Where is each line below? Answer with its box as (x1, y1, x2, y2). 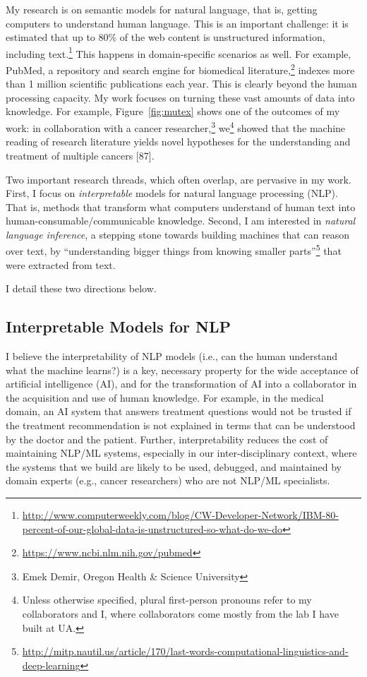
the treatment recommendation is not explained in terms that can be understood (6, 418, 356, 433)
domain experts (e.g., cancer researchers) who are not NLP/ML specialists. (6, 473, 330, 488)
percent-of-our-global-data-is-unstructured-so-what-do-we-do (22, 521, 283, 536)
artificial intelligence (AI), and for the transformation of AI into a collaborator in (6, 376, 357, 391)
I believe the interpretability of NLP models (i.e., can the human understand (6, 349, 338, 364)
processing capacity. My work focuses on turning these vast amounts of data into (6, 90, 355, 104)
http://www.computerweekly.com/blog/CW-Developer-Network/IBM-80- (22, 508, 339, 522)
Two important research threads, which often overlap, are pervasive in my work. (6, 172, 351, 186)
